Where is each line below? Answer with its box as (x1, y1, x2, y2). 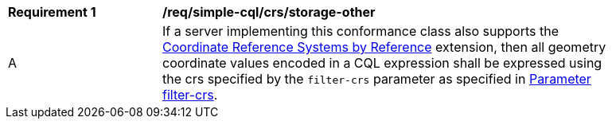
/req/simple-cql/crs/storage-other (162, 4, 376, 20)
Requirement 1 (8, 4, 96, 20)
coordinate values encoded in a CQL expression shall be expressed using (162, 55, 602, 71)
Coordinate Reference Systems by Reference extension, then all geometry (162, 39, 606, 55)
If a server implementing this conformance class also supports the (162, 23, 559, 39)
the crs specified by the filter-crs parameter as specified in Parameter (162, 71, 591, 87)
